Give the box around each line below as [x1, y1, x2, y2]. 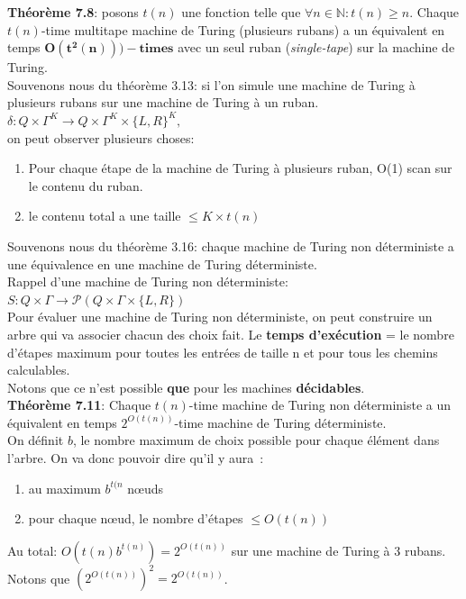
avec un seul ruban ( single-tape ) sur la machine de [178, 38, 455, 57]
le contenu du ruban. [28, 176, 143, 195]
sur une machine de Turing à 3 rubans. [231, 540, 446, 559]
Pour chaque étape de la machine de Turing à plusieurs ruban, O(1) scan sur [28, 159, 452, 177]
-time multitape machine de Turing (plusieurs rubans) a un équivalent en [41, 20, 445, 39]
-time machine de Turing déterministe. [174, 413, 387, 431]
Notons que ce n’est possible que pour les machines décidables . [7, 377, 365, 396]
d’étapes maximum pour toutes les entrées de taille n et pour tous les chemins [7, 342, 438, 361]
